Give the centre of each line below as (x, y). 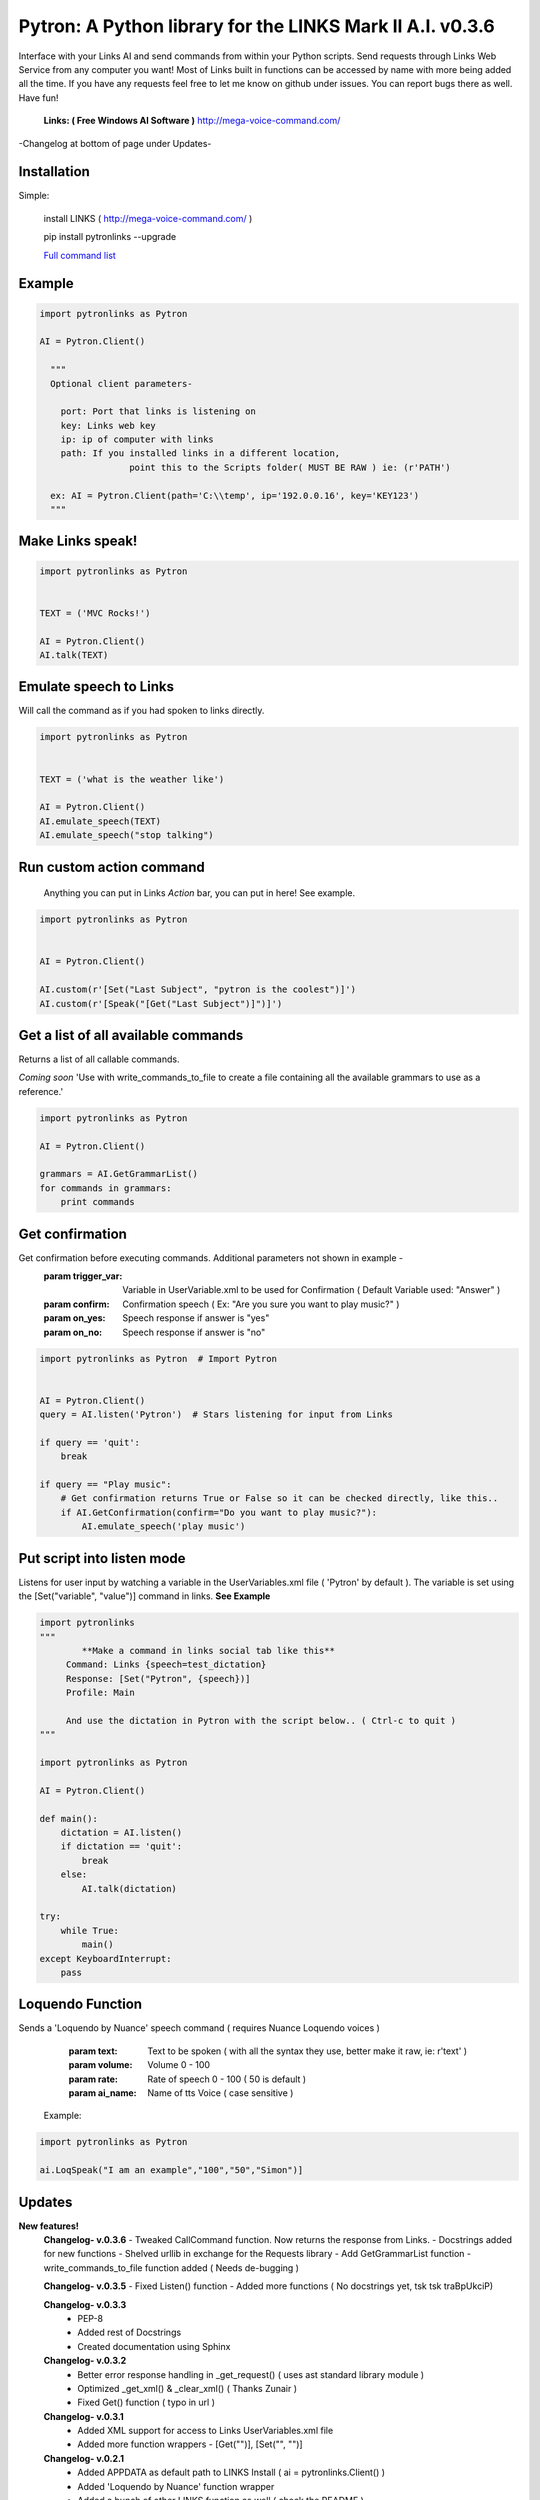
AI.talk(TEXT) (74, 654)
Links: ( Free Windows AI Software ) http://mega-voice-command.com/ (192, 121)
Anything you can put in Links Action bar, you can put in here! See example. (199, 893)
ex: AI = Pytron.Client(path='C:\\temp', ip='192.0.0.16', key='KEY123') (235, 495)
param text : (93, 2051)
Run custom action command (111, 866)
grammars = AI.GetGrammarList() (119, 1174)
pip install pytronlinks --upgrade (110, 237)
